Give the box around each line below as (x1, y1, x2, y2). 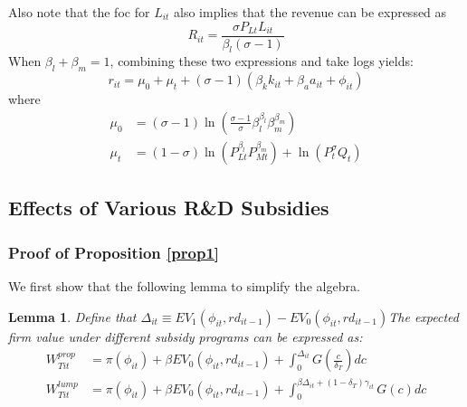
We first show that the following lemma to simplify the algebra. (8, 276, 360, 295)
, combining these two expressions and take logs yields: (110, 52, 414, 71)
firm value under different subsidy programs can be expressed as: (8, 327, 363, 345)
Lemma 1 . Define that (8, 307, 137, 326)
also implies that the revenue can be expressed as (174, 3, 447, 21)
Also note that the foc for (8, 3, 150, 21)
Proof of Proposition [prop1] (8, 241, 220, 263)
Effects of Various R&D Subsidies (8, 194, 329, 222)
